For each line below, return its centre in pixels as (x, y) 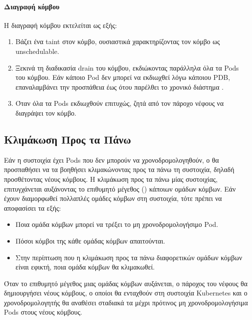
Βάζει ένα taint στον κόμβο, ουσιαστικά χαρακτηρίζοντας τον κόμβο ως (118, 41)
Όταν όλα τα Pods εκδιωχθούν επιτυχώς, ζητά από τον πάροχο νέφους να (120, 103)
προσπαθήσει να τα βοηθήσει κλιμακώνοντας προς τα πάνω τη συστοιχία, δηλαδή (119, 169)
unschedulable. (37, 51)
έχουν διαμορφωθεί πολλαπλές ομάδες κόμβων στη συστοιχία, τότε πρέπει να (113, 198)
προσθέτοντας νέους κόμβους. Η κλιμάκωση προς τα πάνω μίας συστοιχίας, (111, 179)
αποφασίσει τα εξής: (33, 208)
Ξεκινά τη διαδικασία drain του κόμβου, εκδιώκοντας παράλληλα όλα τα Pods (127, 67)
